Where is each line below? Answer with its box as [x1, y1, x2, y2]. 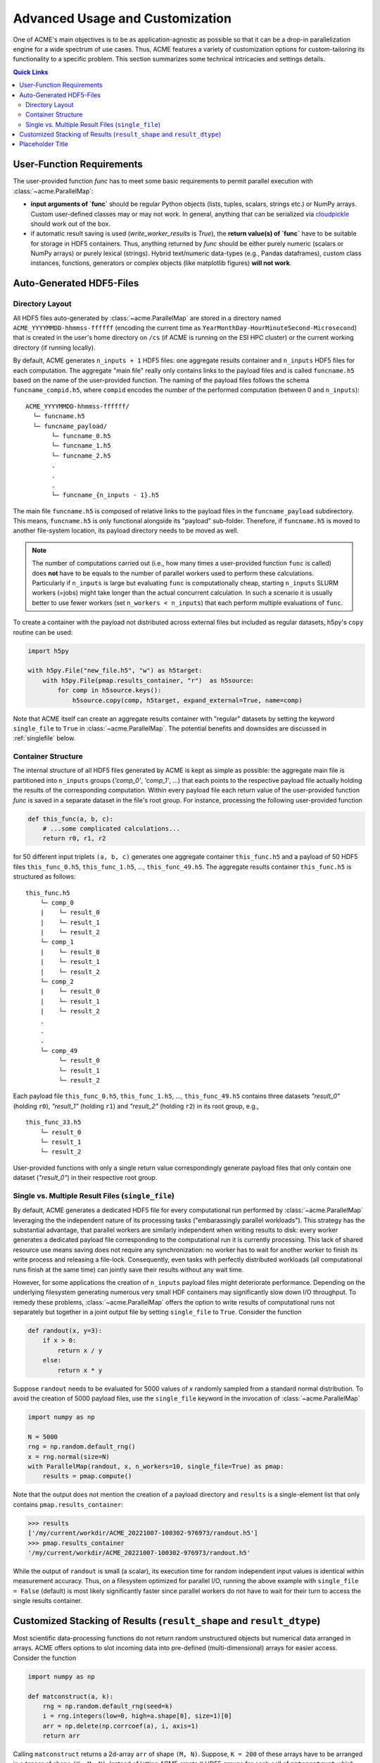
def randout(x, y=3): [27, 1326, 103, 1335]
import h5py [27, 647, 70, 655]
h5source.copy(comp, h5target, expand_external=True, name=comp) [72, 696, 303, 704]
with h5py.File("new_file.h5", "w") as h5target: [27, 666, 203, 675]
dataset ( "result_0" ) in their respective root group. [13, 1173, 158, 1182]
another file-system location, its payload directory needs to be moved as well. [13, 526, 239, 535]
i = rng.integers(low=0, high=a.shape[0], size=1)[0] [42, 1712, 232, 1720]
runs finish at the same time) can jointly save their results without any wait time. [13, 1265, 244, 1274]
